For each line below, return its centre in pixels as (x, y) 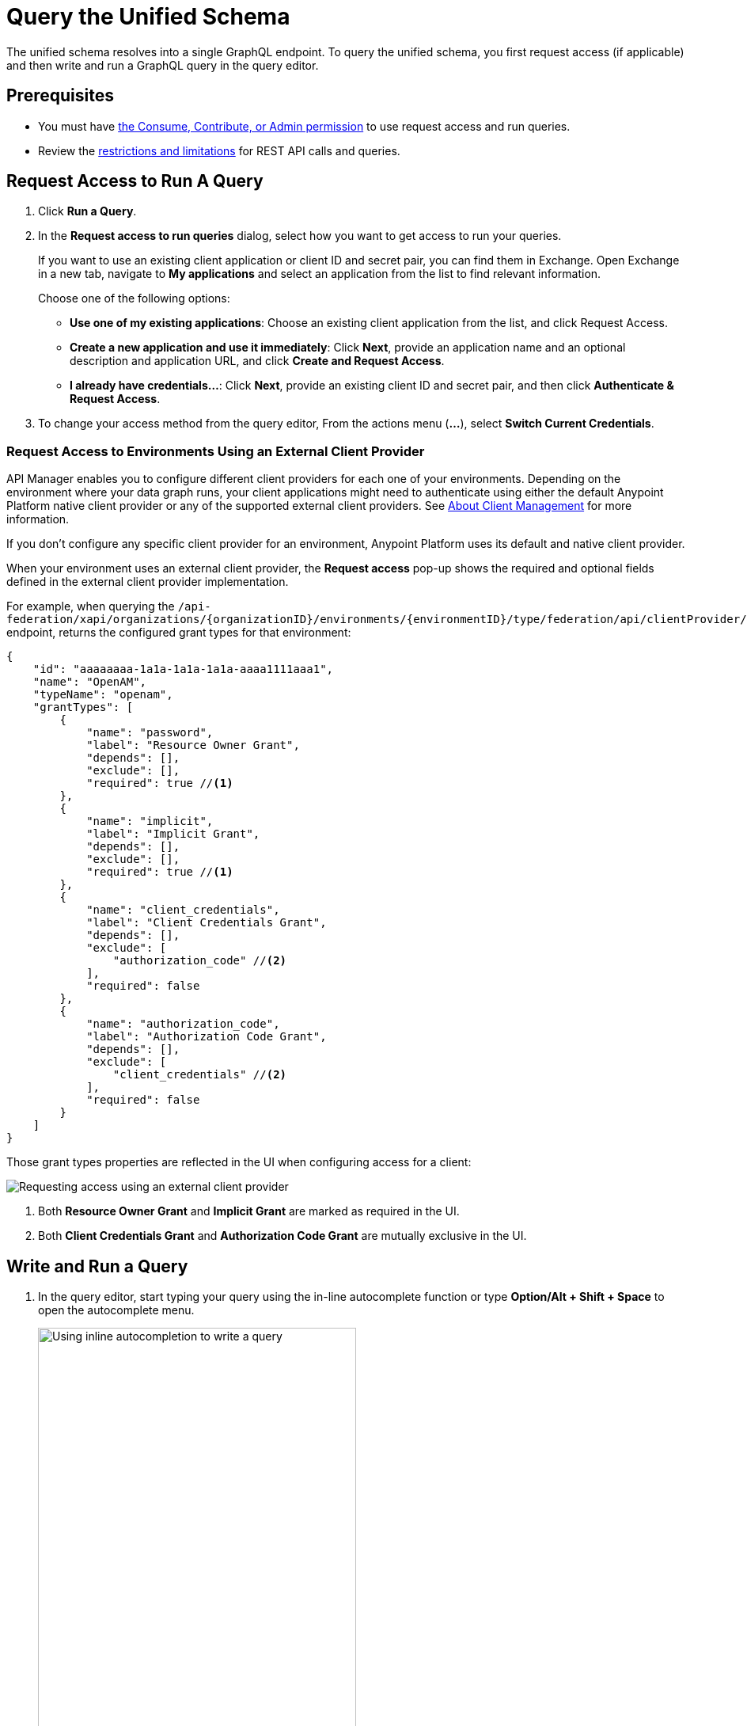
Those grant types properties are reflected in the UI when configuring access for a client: (239, 1162)
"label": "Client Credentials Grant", (207, 923)
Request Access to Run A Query (135, 181)
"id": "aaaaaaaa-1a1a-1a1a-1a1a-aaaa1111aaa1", (183, 669)
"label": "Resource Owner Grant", (193, 745)
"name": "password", (150, 733)
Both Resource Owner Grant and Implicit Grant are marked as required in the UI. (249, 1211)
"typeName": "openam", (103, 695)
